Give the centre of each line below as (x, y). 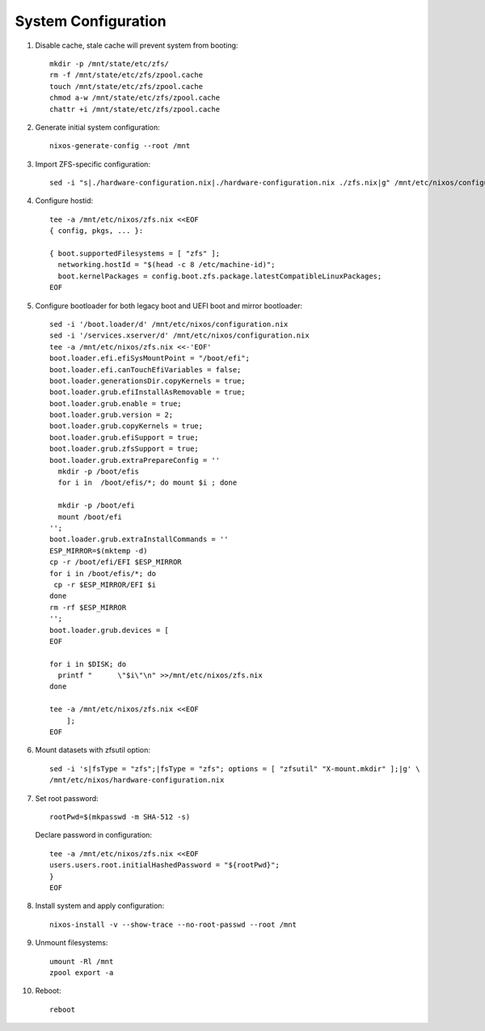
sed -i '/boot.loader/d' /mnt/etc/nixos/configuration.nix (169, 324)
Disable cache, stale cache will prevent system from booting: (137, 45)
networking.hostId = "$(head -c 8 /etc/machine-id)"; (167, 265)
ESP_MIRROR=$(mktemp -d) (99, 551)
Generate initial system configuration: (98, 127)
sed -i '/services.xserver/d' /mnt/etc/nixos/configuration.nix (180, 335)
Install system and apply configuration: (100, 906)
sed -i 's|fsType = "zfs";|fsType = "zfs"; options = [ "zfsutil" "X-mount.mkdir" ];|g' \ (235, 768)
